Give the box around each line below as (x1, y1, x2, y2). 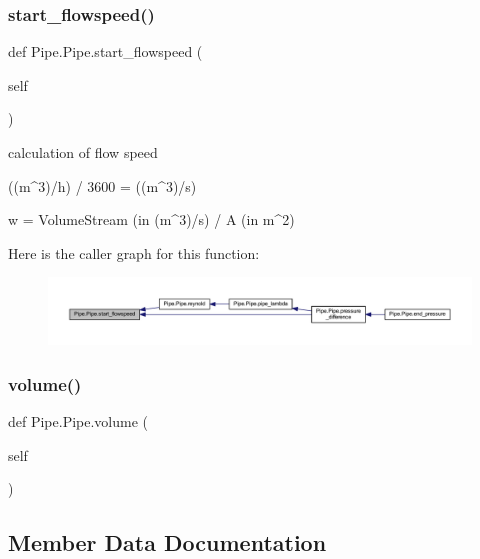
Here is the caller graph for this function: (8, 242, 260, 263)
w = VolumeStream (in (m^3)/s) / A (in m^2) (8, 209, 295, 230)
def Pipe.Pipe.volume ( (8, 411, 149, 432)
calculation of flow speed (8, 142, 158, 162)
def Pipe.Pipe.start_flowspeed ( (8, 41, 203, 62)
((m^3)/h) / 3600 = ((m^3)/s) (8, 175, 197, 196)
